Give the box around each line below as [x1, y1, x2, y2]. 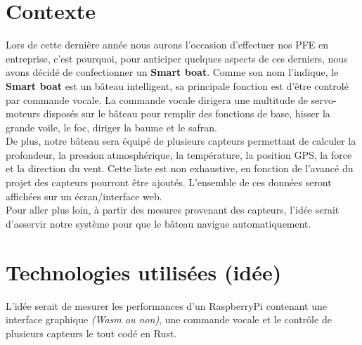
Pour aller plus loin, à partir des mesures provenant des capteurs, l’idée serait [6, 202, 340, 217]
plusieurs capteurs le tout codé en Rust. [6, 325, 177, 340]
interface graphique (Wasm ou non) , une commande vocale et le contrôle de [6, 312, 332, 327]
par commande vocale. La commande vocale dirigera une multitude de [6, 92, 309, 107]
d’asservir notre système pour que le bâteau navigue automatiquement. [6, 216, 311, 230]
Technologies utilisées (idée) [6, 257, 282, 286]
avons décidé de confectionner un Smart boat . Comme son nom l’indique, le [6, 65, 339, 79]
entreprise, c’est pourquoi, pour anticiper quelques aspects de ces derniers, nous [6, 51, 348, 65]
